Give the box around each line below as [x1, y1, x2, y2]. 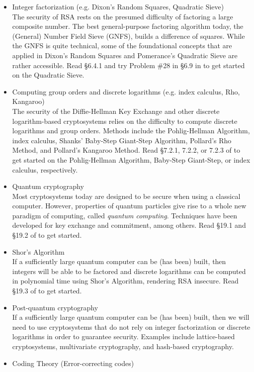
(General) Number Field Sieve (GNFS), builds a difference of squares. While [12, 30, 245, 41]
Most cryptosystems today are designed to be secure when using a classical [12, 190, 241, 201]
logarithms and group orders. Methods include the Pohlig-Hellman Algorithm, [12, 125, 250, 136]
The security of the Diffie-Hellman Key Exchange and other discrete [12, 105, 220, 116]
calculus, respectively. [12, 164, 78, 175]
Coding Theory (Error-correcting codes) [12, 358, 134, 368]
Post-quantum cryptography [12, 302, 98, 312]
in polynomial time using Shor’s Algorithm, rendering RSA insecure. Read [12, 276, 239, 286]
